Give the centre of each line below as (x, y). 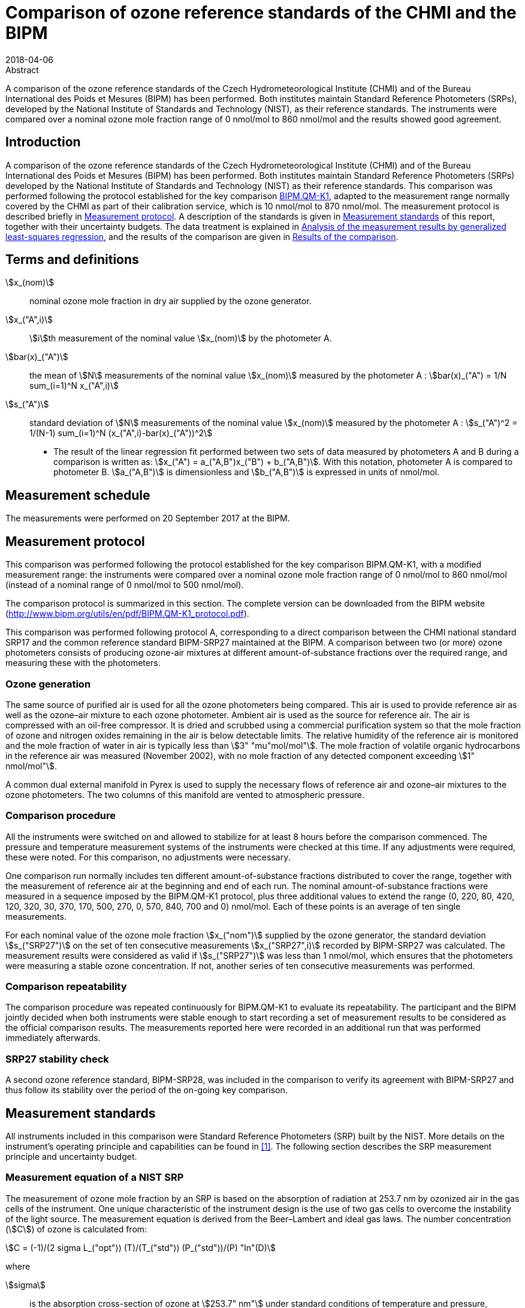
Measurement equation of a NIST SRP (95, 1177)
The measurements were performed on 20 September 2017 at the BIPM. (148, 518)
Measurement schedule (78, 495)
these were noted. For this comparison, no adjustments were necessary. (148, 857)
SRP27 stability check (57, 1059)
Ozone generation (48, 684)
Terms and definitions (72, 260)
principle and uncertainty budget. (71, 1156)
